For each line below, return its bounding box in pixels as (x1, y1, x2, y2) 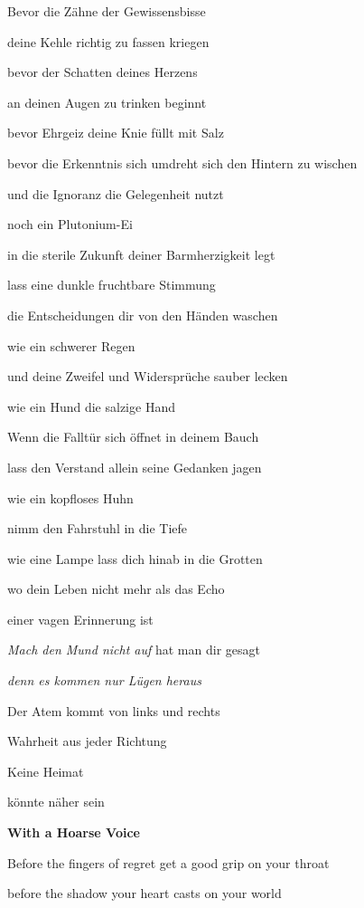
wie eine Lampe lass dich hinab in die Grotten (7, 549, 263, 568)
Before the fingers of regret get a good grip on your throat (7, 853, 330, 872)
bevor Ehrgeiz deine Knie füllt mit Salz (7, 123, 224, 142)
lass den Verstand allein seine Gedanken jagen (7, 457, 262, 476)
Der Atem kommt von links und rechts (7, 701, 220, 720)
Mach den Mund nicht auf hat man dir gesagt (7, 640, 260, 659)
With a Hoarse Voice (7, 823, 140, 842)
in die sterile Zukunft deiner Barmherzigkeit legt (7, 244, 275, 263)
